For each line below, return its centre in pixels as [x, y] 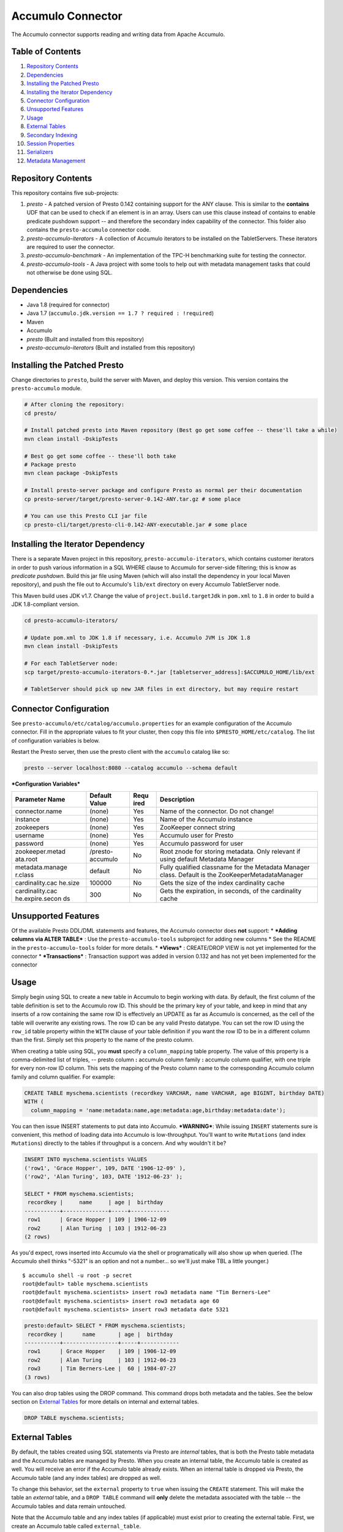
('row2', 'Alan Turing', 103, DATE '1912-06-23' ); [104, 1177]
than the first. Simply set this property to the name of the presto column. [103, 1040]
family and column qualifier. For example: [63, 1077]
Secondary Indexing [52, 135]
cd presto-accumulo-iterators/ [71, 621]
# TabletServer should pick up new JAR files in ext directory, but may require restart [162, 689]
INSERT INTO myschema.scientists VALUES [85, 1159]
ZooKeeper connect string [198, 827]
